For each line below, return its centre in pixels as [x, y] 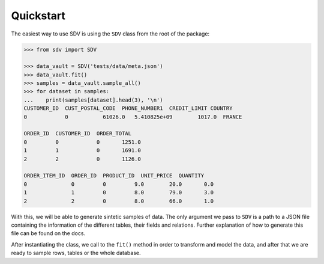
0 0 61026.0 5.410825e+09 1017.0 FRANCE [133, 117]
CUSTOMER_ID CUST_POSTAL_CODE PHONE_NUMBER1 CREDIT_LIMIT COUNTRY [128, 109]
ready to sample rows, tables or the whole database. [76, 253]
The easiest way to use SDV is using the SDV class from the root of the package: [110, 34]
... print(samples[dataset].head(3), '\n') [93, 100]
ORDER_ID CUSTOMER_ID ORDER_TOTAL [78, 134]
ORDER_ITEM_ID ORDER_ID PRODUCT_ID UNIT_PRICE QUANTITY [114, 176]
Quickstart [38, 16]
